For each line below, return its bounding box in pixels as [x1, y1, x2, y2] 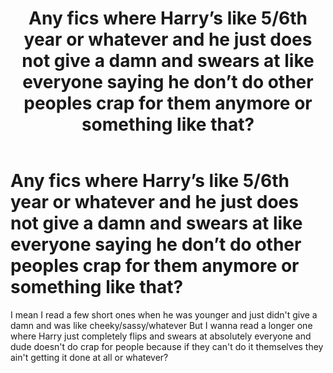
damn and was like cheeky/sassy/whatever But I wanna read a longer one [10, 319, 313, 331]
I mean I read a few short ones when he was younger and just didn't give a [10, 308, 318, 321]
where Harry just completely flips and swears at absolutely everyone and [10, 330, 312, 342]
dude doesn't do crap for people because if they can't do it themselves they [10, 340, 324, 352]
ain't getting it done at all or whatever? [10, 351, 169, 363]
